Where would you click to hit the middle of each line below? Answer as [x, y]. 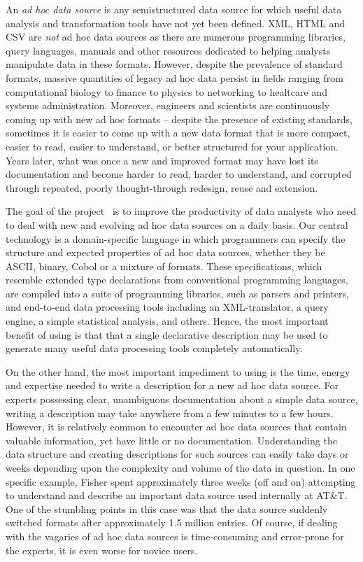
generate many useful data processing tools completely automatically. [154, 348]
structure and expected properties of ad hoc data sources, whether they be [165, 252]
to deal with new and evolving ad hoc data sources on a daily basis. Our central [177, 224]
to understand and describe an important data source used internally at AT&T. [177, 495]
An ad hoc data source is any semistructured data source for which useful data [174, 9]
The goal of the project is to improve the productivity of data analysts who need [181, 211]
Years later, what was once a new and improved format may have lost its [162, 160]
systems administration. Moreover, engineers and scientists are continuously [168, 105]
